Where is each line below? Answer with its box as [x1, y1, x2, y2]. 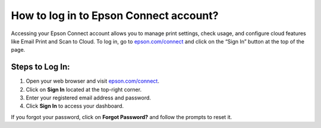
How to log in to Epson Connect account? [11, 9, 219, 22]
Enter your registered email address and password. [26, 94, 152, 101]
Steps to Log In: [11, 62, 71, 72]
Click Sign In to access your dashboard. [26, 102, 124, 110]
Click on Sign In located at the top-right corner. [26, 86, 142, 93]
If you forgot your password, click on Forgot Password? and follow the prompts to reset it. [11, 113, 232, 120]
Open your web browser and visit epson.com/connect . [26, 77, 160, 85]
